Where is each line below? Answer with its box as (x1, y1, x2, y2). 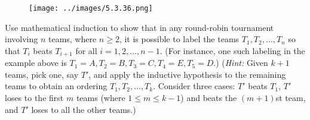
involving (5, 33, 38, 45)
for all (75, 44, 97, 56)
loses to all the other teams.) (31, 103, 136, 115)
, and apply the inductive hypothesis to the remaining (88, 68, 286, 80)
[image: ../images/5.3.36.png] (29, 4, 153, 12)
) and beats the (180, 91, 237, 104)
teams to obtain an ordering (5, 80, 108, 92)
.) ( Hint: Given (213, 56, 268, 69)
